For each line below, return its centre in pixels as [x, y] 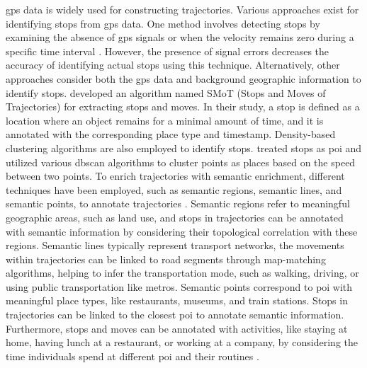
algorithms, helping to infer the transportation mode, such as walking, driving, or [182, 273]
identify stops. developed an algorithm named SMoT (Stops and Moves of [166, 92]
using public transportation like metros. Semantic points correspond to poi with [179, 286]
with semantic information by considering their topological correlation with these [182, 231]
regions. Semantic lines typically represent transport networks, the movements [175, 245]
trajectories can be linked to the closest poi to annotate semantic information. [175, 315]
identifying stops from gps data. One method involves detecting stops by [163, 23]
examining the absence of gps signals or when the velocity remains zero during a [180, 37]
